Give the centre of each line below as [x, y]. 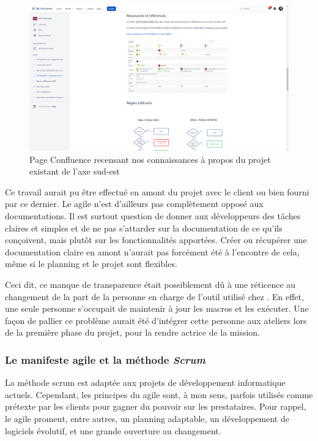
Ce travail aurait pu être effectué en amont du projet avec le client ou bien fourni [157, 191]
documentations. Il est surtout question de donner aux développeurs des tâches [153, 216]
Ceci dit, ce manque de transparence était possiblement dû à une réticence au [150, 285]
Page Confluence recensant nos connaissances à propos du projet [150, 159]
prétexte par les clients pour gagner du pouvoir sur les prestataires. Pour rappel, [156, 406]
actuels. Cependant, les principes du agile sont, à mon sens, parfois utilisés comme [159, 394]
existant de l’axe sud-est [75, 171]
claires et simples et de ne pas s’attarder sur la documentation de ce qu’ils [144, 228]
